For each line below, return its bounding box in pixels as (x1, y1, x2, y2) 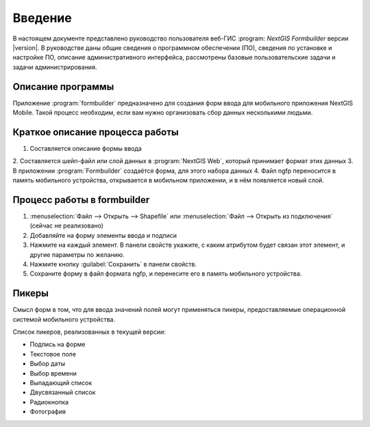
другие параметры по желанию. (29, 250, 125, 258)
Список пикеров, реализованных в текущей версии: (12, 328, 166, 336)
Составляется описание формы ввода (29, 144, 142, 152)
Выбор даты (29, 360, 66, 368)
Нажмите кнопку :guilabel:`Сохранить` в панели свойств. (29, 260, 197, 268)
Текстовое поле (29, 350, 77, 358)
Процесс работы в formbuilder (12, 194, 150, 206)
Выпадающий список (29, 378, 92, 387)
